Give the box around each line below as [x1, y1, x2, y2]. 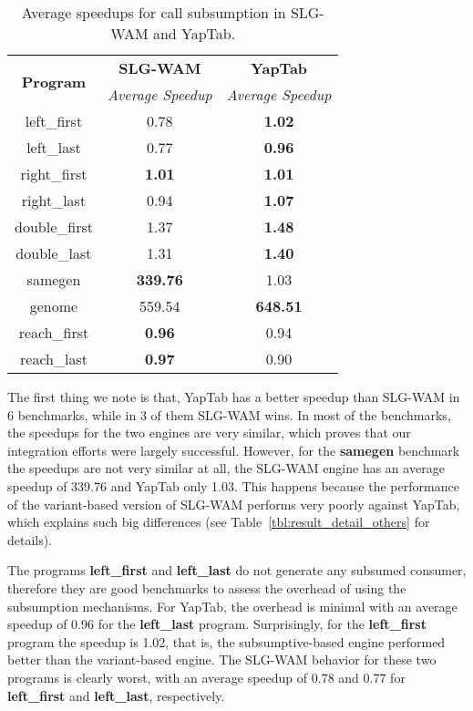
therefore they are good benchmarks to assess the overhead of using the [7, 578, 406, 597]
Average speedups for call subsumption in [21, 2, 286, 23]
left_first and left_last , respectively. [7, 685, 225, 705]
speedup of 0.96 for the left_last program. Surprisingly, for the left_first [7, 614, 427, 634]
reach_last [20, 348, 87, 369]
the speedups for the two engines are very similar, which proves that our [7, 423, 411, 442]
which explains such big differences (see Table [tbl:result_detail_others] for [7, 512, 430, 531]
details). [7, 530, 53, 549]
